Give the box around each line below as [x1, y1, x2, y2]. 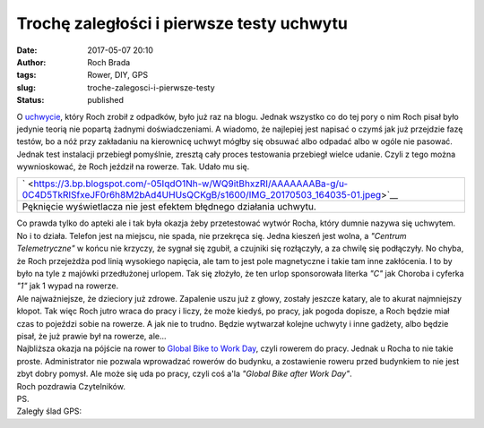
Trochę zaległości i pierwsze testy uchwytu [16, 13, 349, 33]
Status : [16, 95, 45, 106]
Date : [16, 45, 38, 56]
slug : [16, 81, 36, 93]
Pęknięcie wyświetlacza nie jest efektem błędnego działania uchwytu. [22, 201, 317, 213]
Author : [16, 56, 47, 67]
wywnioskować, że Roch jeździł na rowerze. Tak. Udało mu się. [16, 161, 250, 172]
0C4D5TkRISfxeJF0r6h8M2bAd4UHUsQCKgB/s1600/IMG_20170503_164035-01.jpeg [22, 189, 382, 201]
